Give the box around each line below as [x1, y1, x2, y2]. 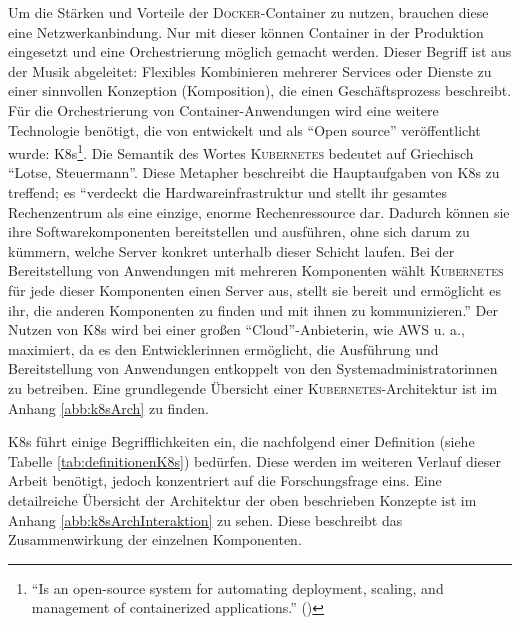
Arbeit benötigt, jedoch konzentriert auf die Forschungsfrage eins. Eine [8, 470, 442, 491]
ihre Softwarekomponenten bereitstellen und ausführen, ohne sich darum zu [8, 221, 470, 242]
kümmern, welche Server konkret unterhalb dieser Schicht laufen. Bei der [8, 240, 455, 261]
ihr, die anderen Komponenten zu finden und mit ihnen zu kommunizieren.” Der [8, 299, 498, 320]
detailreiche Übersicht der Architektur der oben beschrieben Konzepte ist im [8, 489, 477, 510]
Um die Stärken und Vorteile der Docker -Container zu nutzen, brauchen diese [8, 2, 489, 22]
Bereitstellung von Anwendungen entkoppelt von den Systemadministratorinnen [8, 358, 498, 379]
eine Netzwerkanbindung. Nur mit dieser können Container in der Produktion [8, 21, 484, 42]
